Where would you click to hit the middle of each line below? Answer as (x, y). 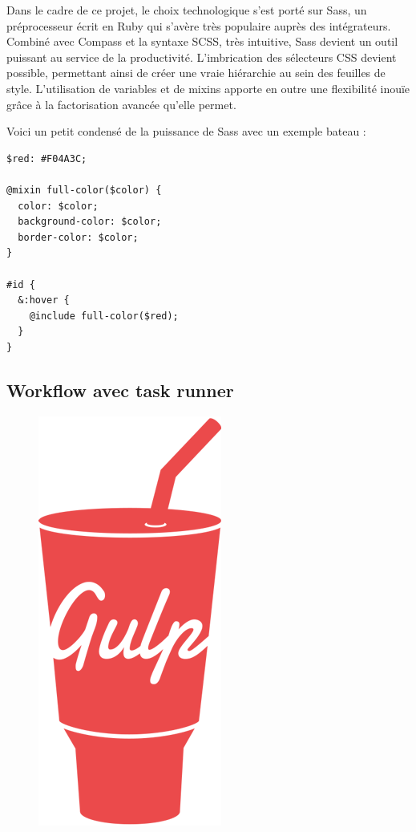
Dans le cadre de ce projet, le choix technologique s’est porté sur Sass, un (187, 10)
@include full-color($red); (104, 316)
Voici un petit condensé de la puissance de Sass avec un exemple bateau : (186, 131)
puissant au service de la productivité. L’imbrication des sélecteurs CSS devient (202, 57)
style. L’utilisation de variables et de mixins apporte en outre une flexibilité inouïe (208, 88)
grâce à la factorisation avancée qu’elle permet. (121, 104)
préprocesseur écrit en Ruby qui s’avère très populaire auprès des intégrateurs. (199, 25)
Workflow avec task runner (120, 390)
